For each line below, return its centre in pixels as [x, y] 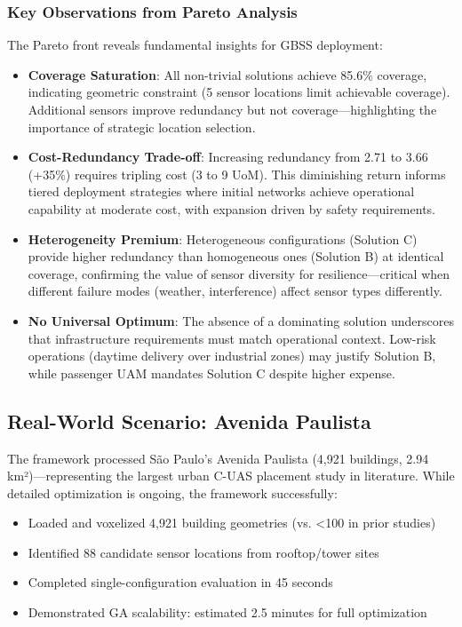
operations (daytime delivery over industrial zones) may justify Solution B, [232, 356]
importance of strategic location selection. [142, 127]
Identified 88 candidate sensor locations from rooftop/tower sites [203, 552]
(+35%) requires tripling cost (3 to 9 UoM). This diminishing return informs [237, 174]
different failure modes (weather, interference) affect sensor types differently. [235, 291]
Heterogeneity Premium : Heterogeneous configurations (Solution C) [223, 238]
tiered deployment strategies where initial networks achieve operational [221, 191]
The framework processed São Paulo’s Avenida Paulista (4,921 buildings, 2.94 [218, 458]
